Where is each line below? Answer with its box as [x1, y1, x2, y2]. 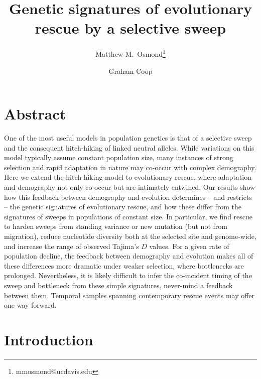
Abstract [4, 103, 66, 124]
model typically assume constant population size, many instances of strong [4, 152, 233, 163]
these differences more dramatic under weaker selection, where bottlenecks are [4, 260, 244, 271]
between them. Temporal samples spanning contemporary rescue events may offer [4, 290, 255, 300]
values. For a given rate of [149, 240, 229, 251]
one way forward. [4, 300, 57, 310]
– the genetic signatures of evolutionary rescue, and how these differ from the [4, 201, 241, 212]
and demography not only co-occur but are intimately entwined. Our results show [4, 182, 255, 192]
